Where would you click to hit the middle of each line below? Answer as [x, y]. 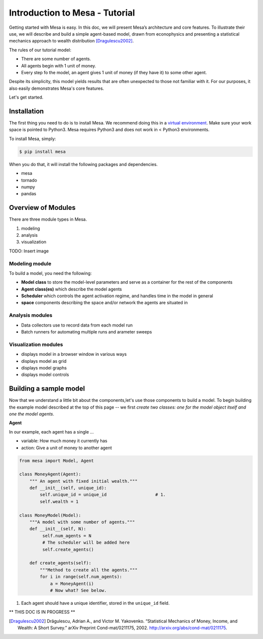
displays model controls [45, 375]
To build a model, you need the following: [50, 273]
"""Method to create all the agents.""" [89, 570]
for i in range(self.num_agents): [81, 577]
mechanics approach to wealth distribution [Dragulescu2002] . [71, 41]
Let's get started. [26, 97]
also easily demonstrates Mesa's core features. [56, 88]
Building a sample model [47, 389]
